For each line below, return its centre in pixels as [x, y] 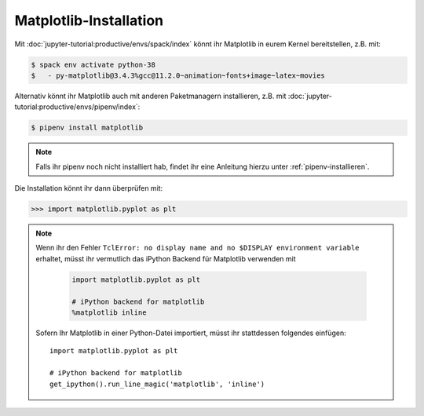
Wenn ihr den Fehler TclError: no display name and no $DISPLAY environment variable [198, 248]
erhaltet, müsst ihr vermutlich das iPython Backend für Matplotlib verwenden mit [166, 258]
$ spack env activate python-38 [93, 64]
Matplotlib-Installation [89, 20]
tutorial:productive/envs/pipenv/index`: [77, 107]
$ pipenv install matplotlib [87, 128]
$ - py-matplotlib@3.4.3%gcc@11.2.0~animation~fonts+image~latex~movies [178, 75]
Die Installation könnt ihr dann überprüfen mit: [89, 188]
